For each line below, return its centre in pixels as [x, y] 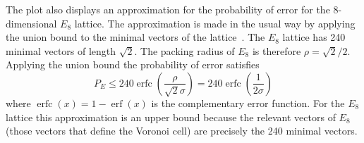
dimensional [31, 23]
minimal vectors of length [61, 50]
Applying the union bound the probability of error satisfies [133, 64]
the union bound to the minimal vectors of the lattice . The [135, 37]
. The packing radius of [184, 50]
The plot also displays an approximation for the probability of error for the [168, 9]
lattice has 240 [314, 37]
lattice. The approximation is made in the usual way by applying [215, 23]
